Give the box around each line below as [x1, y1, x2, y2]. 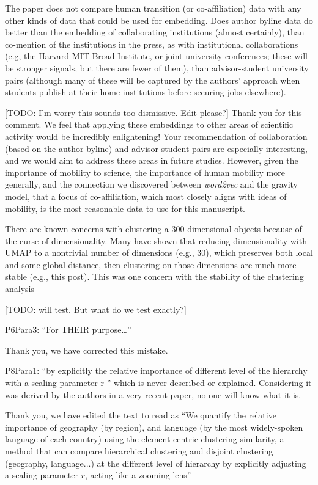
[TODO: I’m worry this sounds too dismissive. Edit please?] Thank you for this [5, 106, 302, 119]
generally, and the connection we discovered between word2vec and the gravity [5, 178, 298, 191]
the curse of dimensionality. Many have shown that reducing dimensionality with [5, 234, 307, 247]
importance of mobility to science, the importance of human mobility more [5, 166, 285, 178]
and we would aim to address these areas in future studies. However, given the [5, 154, 298, 167]
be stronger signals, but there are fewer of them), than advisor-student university [5, 61, 309, 74]
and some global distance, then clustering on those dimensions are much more [5, 258, 297, 271]
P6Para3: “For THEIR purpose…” [5, 323, 131, 336]
